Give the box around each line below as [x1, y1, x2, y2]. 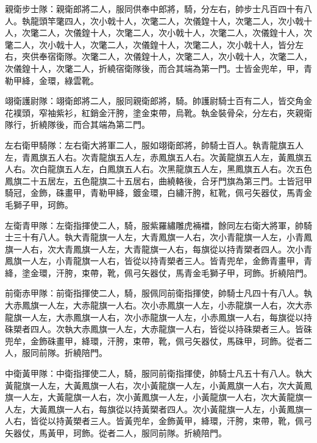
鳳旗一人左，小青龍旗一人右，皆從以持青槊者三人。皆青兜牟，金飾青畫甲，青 [5, 254, 312, 267]
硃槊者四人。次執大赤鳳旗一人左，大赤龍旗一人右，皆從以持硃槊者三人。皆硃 [5, 323, 312, 335]
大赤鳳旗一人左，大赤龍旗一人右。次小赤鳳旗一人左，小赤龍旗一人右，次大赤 [5, 299, 312, 312]
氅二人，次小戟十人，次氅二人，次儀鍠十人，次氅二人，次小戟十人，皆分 [5, 38, 295, 51]
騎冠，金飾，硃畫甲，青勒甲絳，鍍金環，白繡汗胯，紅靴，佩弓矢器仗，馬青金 [5, 186, 312, 199]
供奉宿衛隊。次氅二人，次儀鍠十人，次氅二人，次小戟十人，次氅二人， [30, 50, 312, 63]
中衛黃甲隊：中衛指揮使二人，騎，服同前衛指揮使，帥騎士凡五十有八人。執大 [5, 367, 312, 380]
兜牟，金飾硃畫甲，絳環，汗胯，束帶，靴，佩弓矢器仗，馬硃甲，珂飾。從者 [5, 334, 304, 347]
